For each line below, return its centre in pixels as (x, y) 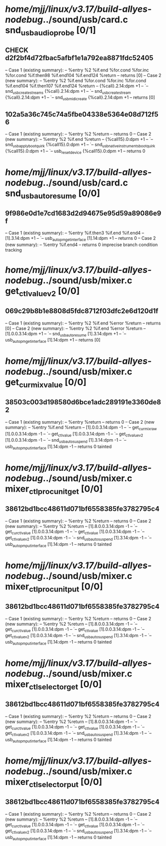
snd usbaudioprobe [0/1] (51, 31)
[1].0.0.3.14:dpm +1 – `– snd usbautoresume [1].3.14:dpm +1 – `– (66, 334)
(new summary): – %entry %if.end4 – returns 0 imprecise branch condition (82, 245)
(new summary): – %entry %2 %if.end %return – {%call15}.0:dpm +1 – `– (79, 139)
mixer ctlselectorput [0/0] (54, 783)
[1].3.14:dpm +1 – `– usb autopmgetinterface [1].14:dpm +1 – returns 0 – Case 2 (81, 239)
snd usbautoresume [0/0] (53, 194)
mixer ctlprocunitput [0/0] (54, 587)
